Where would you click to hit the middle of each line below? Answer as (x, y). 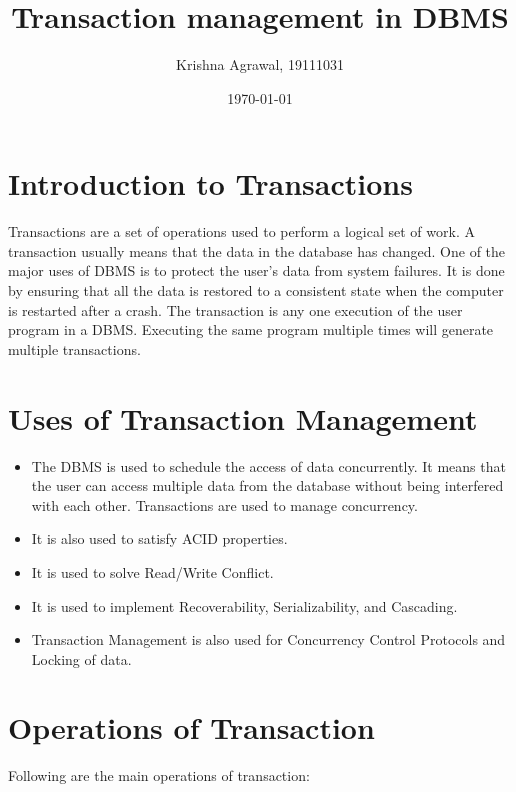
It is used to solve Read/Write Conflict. (152, 571)
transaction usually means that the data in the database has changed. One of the (257, 250)
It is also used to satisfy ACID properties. (159, 538)
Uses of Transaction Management (243, 417)
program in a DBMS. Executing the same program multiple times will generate (251, 329)
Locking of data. (81, 658)
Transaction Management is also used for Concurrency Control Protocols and (268, 639)
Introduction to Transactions (210, 183)
